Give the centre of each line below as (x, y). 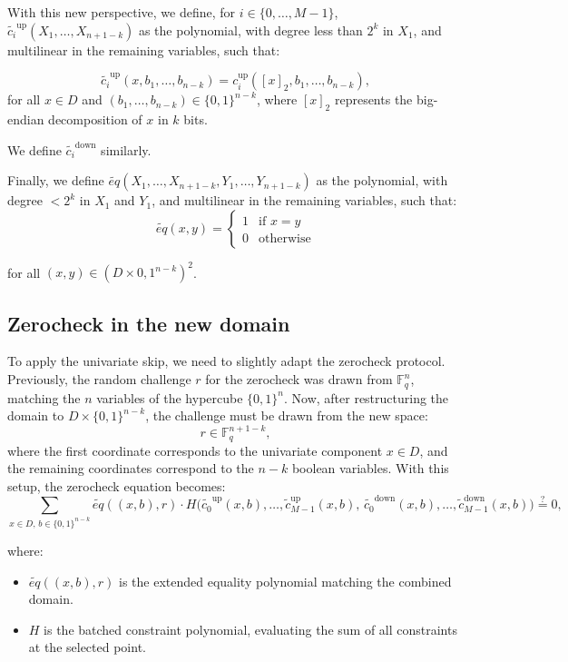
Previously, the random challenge (99, 379)
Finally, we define (56, 180)
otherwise (285, 238)
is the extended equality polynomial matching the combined (285, 581)
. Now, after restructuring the (366, 397)
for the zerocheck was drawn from (299, 379)
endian (26, 119)
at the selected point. (87, 647)
